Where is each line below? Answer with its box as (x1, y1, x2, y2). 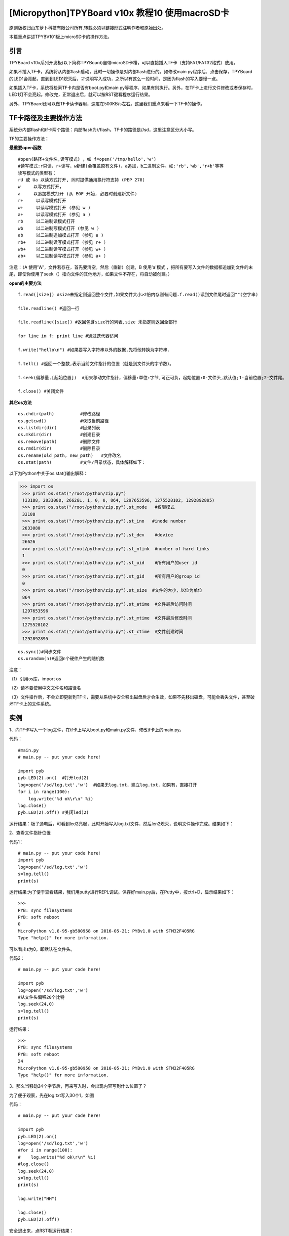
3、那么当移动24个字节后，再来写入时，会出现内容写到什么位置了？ (9, 1083, 147, 1089)
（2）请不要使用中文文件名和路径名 (9, 685, 81, 691)
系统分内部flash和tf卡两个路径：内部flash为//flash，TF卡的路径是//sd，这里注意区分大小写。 (9, 127, 197, 132)
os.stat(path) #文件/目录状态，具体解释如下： (18, 459, 146, 465)
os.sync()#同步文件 (18, 649, 62, 655)
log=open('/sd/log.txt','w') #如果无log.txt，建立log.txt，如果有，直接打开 (18, 782, 197, 788)
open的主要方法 (9, 280, 42, 286)
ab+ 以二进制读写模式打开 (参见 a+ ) (18, 253, 107, 259)
